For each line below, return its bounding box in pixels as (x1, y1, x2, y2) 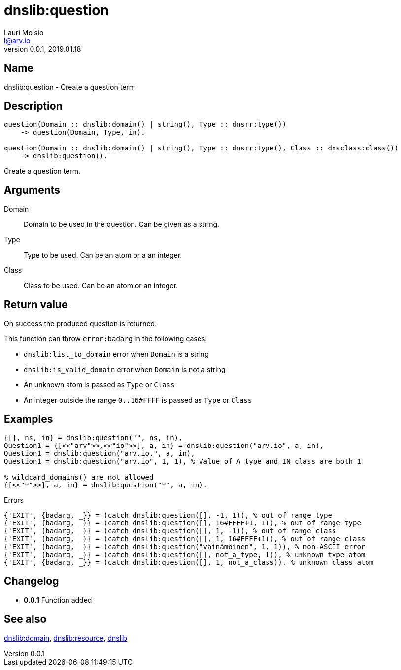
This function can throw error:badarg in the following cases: (4, 335, 207, 343)
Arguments (4, 184, 61, 196)
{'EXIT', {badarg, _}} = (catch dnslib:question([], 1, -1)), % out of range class (4, 526, 336, 535)
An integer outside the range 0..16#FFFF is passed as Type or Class (24, 396, 252, 405)
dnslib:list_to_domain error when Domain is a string (24, 350, 209, 359)
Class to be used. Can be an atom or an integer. (24, 281, 178, 290)
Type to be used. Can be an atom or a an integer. (24, 251, 182, 260)
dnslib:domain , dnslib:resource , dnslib (4, 633, 128, 642)
